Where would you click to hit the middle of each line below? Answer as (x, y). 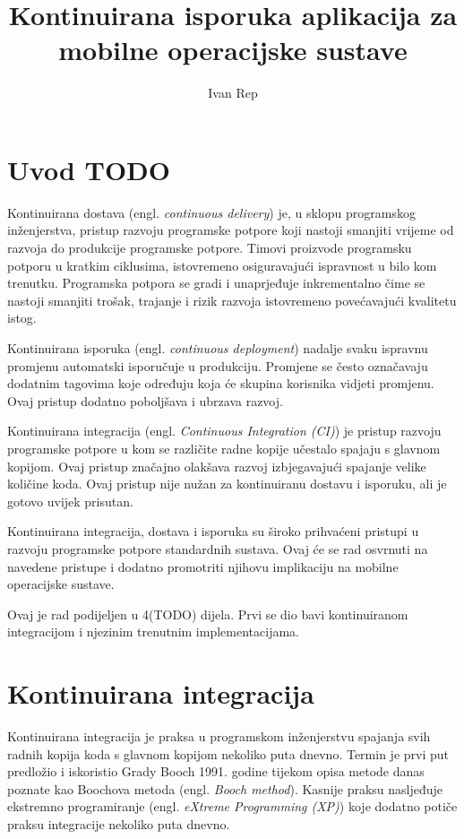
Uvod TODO (89, 169)
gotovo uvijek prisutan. (70, 501)
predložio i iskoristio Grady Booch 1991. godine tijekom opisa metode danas (216, 771)
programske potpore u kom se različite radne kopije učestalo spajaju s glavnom (224, 448)
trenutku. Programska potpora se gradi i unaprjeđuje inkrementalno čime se (216, 283)
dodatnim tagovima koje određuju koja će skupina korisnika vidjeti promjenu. (221, 383)
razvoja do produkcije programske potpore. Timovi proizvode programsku (210, 248)
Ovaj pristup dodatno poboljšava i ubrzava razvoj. (145, 400)
